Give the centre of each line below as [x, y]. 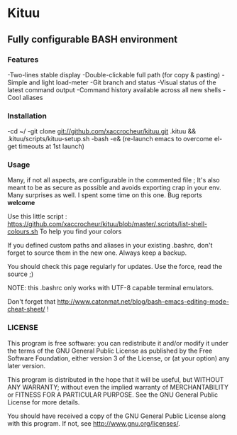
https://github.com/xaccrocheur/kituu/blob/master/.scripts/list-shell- [108, 224]
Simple [17, 82]
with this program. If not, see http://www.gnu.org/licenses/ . [94, 423]
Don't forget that [32, 302]
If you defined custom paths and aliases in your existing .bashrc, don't [110, 246]
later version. [27, 365]
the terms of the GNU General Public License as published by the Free [110, 351]
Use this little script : [37, 216]
